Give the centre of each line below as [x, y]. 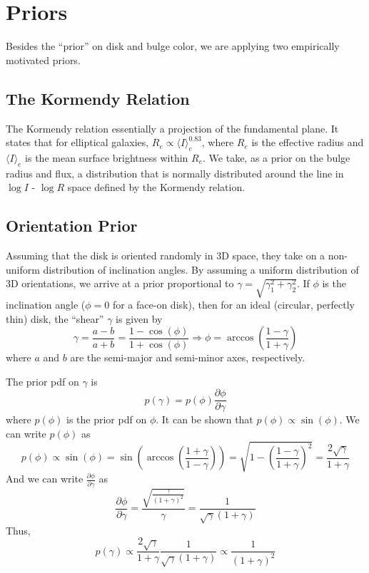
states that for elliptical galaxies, [77, 142]
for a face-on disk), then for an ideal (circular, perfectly [233, 305]
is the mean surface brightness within [107, 157]
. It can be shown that [204, 419]
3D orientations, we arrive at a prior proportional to [120, 283]
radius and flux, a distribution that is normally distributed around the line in [175, 173]
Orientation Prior [72, 226]
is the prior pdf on [107, 419]
